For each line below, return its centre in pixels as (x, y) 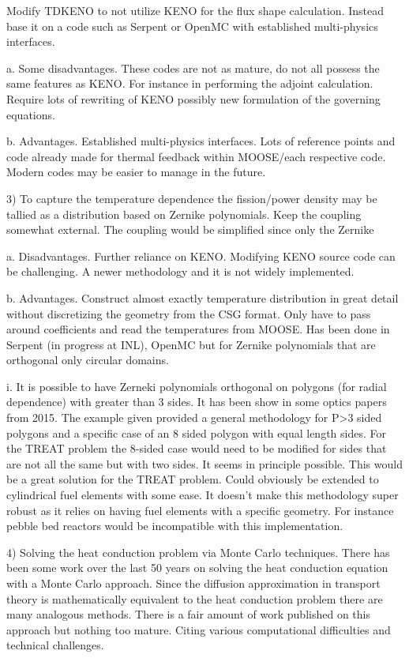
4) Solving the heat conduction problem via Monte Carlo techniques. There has (198, 552)
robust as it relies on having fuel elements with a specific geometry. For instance (200, 510)
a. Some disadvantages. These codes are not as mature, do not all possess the (193, 68)
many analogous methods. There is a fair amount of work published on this (188, 614)
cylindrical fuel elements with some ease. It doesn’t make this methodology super (203, 495)
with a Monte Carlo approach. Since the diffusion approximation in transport (193, 583)
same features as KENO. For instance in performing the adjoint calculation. (190, 83)
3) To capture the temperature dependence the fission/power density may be (192, 198)
